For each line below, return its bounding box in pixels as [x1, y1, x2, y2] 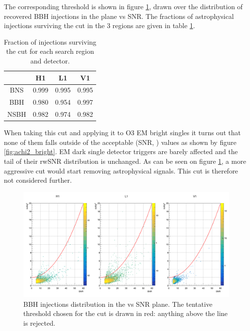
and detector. [30, 55, 70, 65]
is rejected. [23, 317, 55, 328]
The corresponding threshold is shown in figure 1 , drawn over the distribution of [4, 1, 243, 11]
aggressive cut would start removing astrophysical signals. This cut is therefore [4, 165, 238, 175]
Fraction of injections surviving [4, 36, 97, 47]
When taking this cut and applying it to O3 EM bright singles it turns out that [4, 127, 241, 138]
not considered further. [4, 175, 72, 185]
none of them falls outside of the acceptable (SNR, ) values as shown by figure [4, 137, 236, 147]
